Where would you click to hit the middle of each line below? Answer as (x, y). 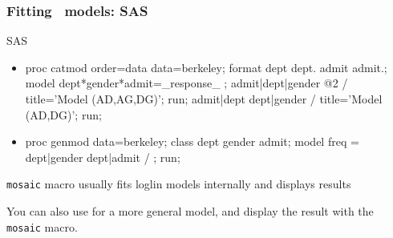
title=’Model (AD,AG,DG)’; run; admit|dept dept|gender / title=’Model (204, 99)
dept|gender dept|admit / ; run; (103, 157)
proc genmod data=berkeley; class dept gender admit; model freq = (192, 141)
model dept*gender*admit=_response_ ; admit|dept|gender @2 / (186, 83)
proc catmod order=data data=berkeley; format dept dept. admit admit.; (206, 67)
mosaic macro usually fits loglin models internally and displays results (179, 184)
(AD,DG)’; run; (63, 114)
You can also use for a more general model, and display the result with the (190, 211)
